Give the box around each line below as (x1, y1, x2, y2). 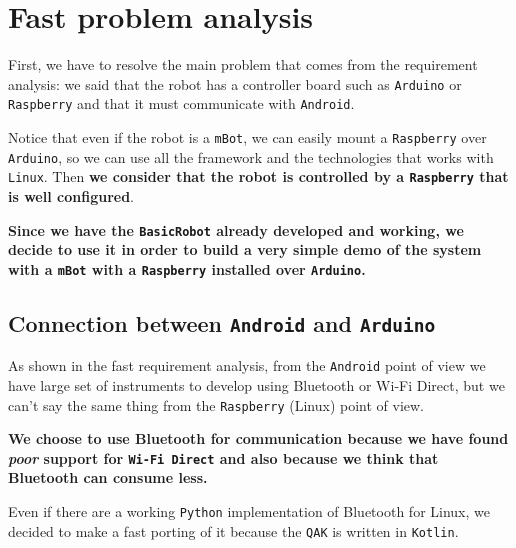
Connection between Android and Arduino (8, 307, 436, 338)
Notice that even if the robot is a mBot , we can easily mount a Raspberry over (8, 127, 487, 148)
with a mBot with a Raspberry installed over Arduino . (8, 258, 366, 279)
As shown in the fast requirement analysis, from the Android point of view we (8, 355, 486, 376)
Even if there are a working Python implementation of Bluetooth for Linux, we (8, 501, 490, 522)
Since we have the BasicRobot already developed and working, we (8, 219, 464, 240)
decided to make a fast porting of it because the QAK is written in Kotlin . (8, 520, 459, 541)
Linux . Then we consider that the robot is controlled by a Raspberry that (8, 166, 509, 187)
